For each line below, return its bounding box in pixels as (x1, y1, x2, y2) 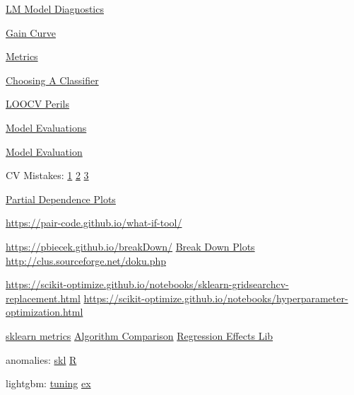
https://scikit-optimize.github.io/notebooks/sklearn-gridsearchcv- (6, 277, 289, 292)
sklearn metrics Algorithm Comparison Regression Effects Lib (6, 328, 273, 343)
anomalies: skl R (6, 352, 77, 367)
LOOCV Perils (6, 96, 69, 111)
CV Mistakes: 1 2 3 (6, 168, 89, 183)
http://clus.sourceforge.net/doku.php (6, 253, 167, 268)
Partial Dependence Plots (6, 191, 116, 206)
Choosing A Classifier (6, 72, 99, 87)
